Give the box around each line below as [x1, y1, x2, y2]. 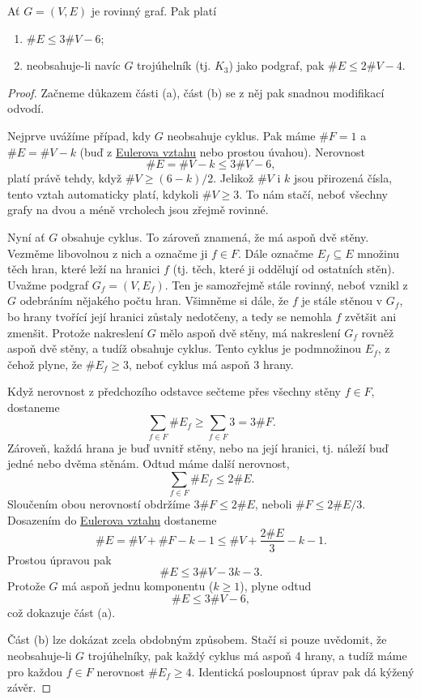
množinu [357, 244, 400, 261]
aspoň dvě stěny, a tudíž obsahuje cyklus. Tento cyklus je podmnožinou [7, 340, 362, 357]
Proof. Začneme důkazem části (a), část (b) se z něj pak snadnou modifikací [7, 84, 385, 101]
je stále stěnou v [301, 292, 383, 309]
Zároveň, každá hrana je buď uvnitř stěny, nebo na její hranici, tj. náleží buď [7, 439, 389, 456]
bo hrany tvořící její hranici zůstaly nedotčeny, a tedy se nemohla [7, 307, 332, 324]
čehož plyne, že [7, 355, 83, 372]
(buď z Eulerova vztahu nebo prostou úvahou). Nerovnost [79, 143, 366, 160]
